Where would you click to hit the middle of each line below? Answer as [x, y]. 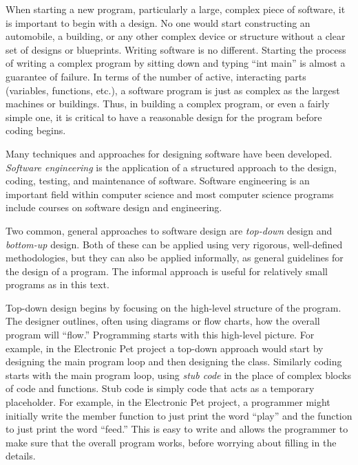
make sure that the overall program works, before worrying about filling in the [171, 442]
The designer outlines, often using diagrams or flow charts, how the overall [163, 321]
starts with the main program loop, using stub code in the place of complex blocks [178, 375]
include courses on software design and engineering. [114, 207]
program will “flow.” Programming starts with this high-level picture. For [160, 335]
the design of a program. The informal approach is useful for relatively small [167, 271]
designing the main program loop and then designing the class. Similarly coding [174, 361]
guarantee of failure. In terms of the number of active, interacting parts [156, 76]
